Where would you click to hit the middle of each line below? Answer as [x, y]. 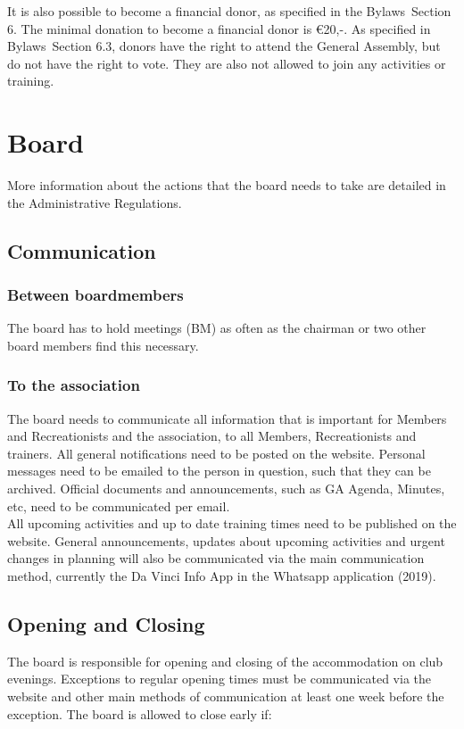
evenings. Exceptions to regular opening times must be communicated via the [220, 679]
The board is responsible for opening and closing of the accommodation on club [225, 661]
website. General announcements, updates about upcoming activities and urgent [226, 540]
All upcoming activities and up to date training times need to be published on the [232, 523]
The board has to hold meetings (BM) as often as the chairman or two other [217, 328]
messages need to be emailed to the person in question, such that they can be [219, 471]
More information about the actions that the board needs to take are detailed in [227, 185]
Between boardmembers [95, 294]
